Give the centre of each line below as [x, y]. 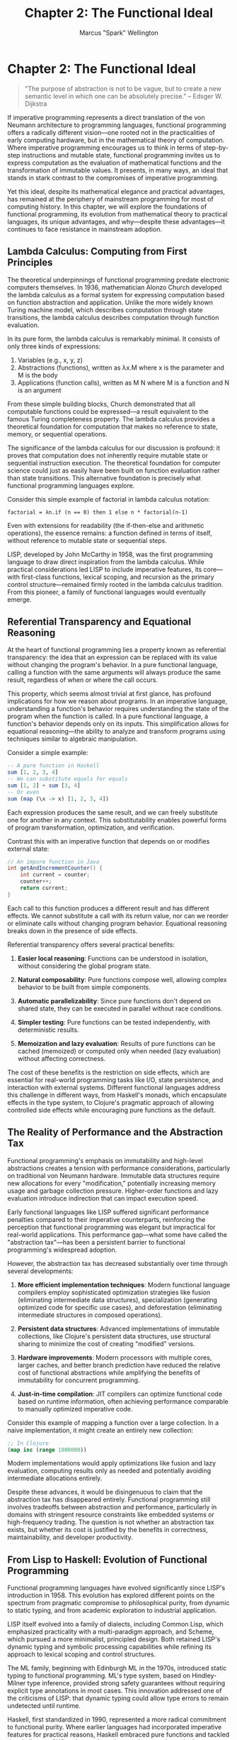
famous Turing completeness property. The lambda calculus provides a [111, 419]
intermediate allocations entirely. [55, 1478]
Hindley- [204, 1675]
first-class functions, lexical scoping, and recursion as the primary [117, 577]
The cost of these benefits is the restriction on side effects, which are [109, 1072]
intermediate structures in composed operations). [90, 1315]
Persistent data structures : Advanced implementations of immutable [118, 1328]
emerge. [19, 599]
